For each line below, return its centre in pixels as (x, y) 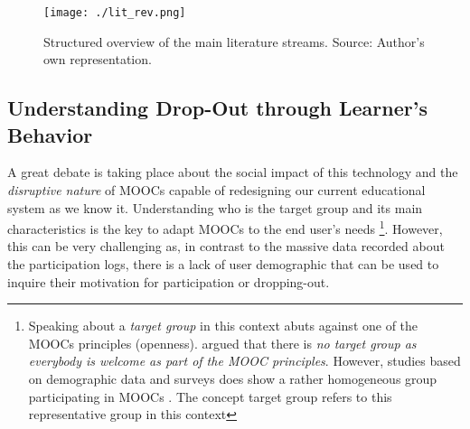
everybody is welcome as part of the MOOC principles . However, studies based (244, 361)
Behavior (50, 134)
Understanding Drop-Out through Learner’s (217, 108)
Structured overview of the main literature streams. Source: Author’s (234, 41)
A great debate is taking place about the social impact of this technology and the (233, 172)
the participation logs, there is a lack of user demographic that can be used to (223, 264)
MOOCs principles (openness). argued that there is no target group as (222, 343)
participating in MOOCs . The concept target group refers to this (210, 396)
